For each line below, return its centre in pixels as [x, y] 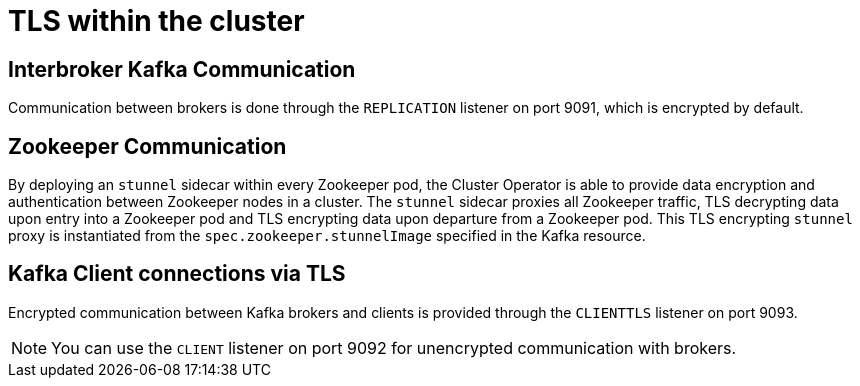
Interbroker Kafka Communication [182, 69]
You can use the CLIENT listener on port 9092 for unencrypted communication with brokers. [394, 347]
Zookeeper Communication [147, 146]
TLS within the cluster [156, 21]
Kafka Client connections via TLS [177, 274]
